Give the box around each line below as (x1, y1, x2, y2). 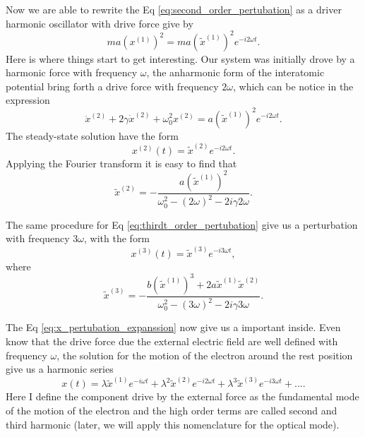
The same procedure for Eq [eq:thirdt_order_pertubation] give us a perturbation (6, 217, 358, 232)
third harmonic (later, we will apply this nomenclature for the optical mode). (6, 417, 340, 431)
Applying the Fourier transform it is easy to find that (6, 155, 237, 170)
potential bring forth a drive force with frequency (6, 78, 219, 93)
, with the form (84, 231, 150, 246)
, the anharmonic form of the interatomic (146, 65, 325, 80)
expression (6, 92, 50, 107)
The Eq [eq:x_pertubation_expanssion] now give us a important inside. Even (6, 320, 341, 335)
